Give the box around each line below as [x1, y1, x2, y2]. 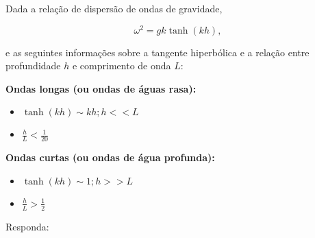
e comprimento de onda [72, 58, 171, 73]
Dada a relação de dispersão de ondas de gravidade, [5, 1, 223, 15]
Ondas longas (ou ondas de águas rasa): [5, 81, 197, 95]
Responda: [5, 219, 49, 233]
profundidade [5, 58, 61, 73]
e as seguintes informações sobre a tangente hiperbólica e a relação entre [5, 45, 310, 59]
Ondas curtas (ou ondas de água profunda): [5, 150, 215, 165]
